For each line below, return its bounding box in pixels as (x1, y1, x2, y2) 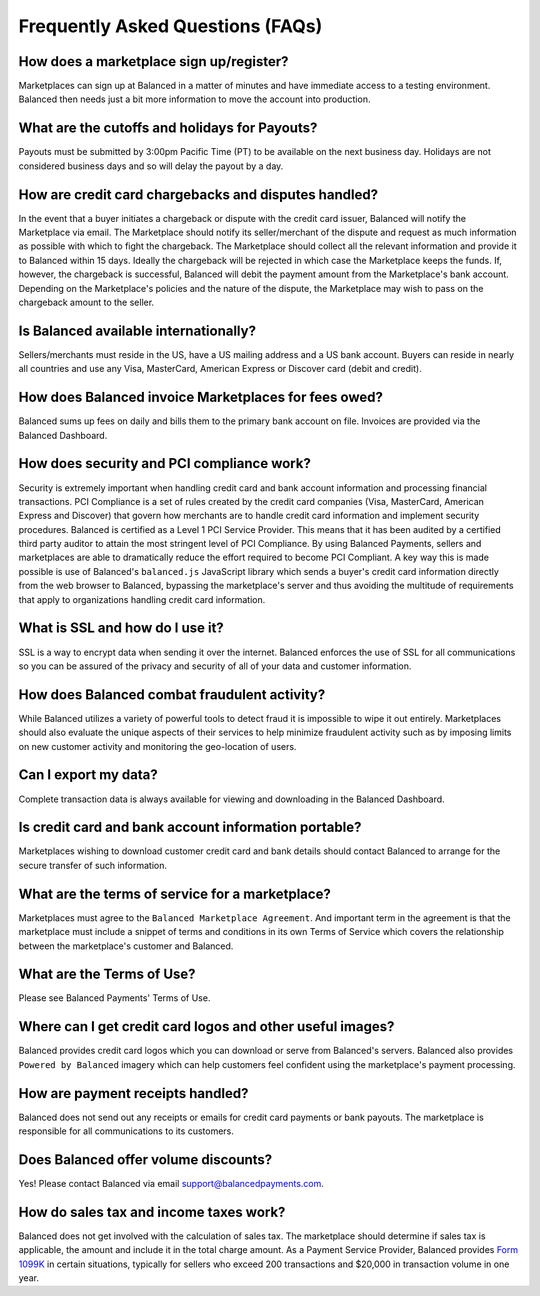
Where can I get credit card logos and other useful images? (18, 1018, 395, 1035)
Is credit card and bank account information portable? (18, 819, 362, 836)
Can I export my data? (18, 766, 159, 784)
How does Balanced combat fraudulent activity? (18, 686, 326, 703)
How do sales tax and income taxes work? (18, 1203, 286, 1220)
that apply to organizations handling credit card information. (18, 593, 266, 605)
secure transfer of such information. (18, 859, 167, 871)
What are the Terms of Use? (18, 966, 196, 983)
